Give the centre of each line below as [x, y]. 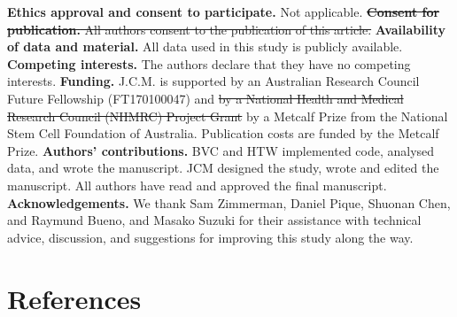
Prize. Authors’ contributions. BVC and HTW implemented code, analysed [221, 150]
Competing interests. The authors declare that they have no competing [209, 63]
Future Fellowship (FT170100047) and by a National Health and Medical [205, 98]
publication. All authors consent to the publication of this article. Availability [226, 29]
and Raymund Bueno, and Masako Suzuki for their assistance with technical [214, 220]
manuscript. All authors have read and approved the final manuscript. [197, 185]
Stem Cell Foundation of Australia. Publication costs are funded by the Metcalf [223, 133]
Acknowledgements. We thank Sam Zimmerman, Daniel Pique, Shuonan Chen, [229, 202]
